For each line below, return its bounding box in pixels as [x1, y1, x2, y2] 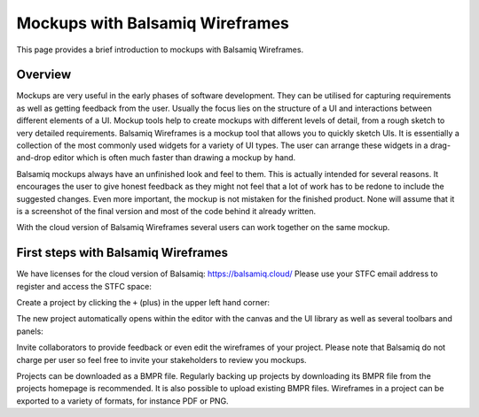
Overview [16, 67, 72, 82]
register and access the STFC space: [16, 281, 153, 291]
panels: [16, 326, 43, 336]
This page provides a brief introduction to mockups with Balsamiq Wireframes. [16, 44, 304, 55]
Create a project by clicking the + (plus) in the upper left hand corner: [16, 297, 271, 308]
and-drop [16, 152, 51, 163]
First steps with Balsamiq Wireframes [16, 245, 229, 260]
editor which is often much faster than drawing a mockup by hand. [52, 152, 296, 163]
